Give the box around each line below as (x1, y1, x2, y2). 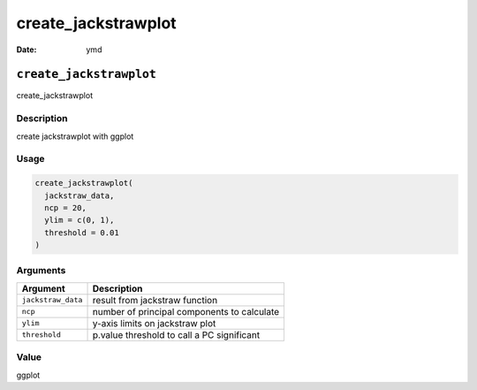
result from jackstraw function (92, 294, 218, 306)
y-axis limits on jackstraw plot (92, 317, 216, 329)
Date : (16, 44, 37, 55)
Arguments (16, 264, 66, 277)
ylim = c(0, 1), (44, 215, 115, 226)
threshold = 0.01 (44, 227, 119, 238)
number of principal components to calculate (92, 305, 280, 317)
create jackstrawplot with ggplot (16, 131, 134, 141)
